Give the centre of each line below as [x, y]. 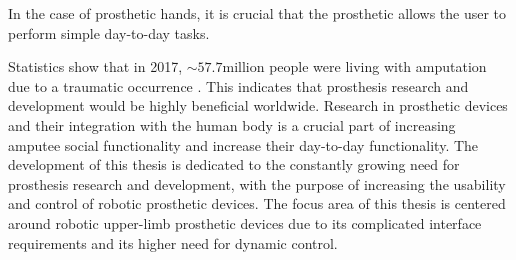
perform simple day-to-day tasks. [109, 32]
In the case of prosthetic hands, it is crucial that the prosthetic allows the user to [257, 13]
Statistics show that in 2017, [95, 66]
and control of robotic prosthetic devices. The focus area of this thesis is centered [257, 203]
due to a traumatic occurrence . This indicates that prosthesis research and [238, 85]
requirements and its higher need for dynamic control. [173, 242]
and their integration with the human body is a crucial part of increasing [232, 124]
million [243, 68]
